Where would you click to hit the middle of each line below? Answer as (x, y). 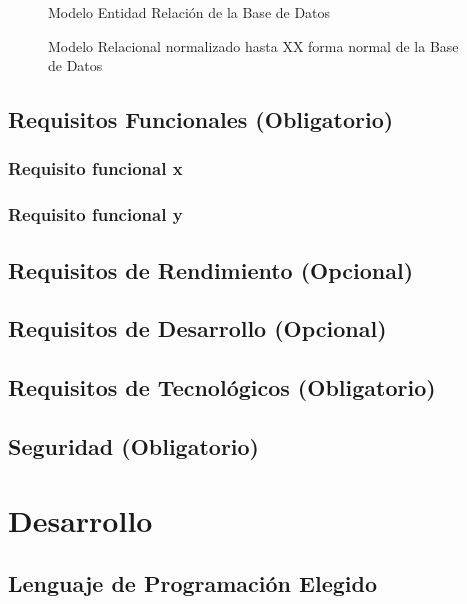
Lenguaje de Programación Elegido (192, 583)
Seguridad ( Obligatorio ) (133, 445)
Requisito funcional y (95, 214)
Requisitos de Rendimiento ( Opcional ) (211, 269)
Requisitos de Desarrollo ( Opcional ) (197, 328)
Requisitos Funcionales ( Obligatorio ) (201, 119)
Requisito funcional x (95, 168)
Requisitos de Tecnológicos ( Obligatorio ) (222, 387)
